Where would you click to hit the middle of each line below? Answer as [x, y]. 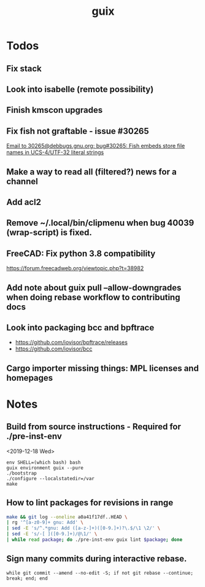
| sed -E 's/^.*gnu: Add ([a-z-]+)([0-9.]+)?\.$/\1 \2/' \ [83, 528]
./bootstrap [21, 473]
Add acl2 [24, 202]
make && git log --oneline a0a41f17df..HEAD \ [67, 517]
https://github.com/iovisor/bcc [54, 349]
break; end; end [27, 578]
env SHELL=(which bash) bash [44, 462]
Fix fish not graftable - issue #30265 [78, 131]
